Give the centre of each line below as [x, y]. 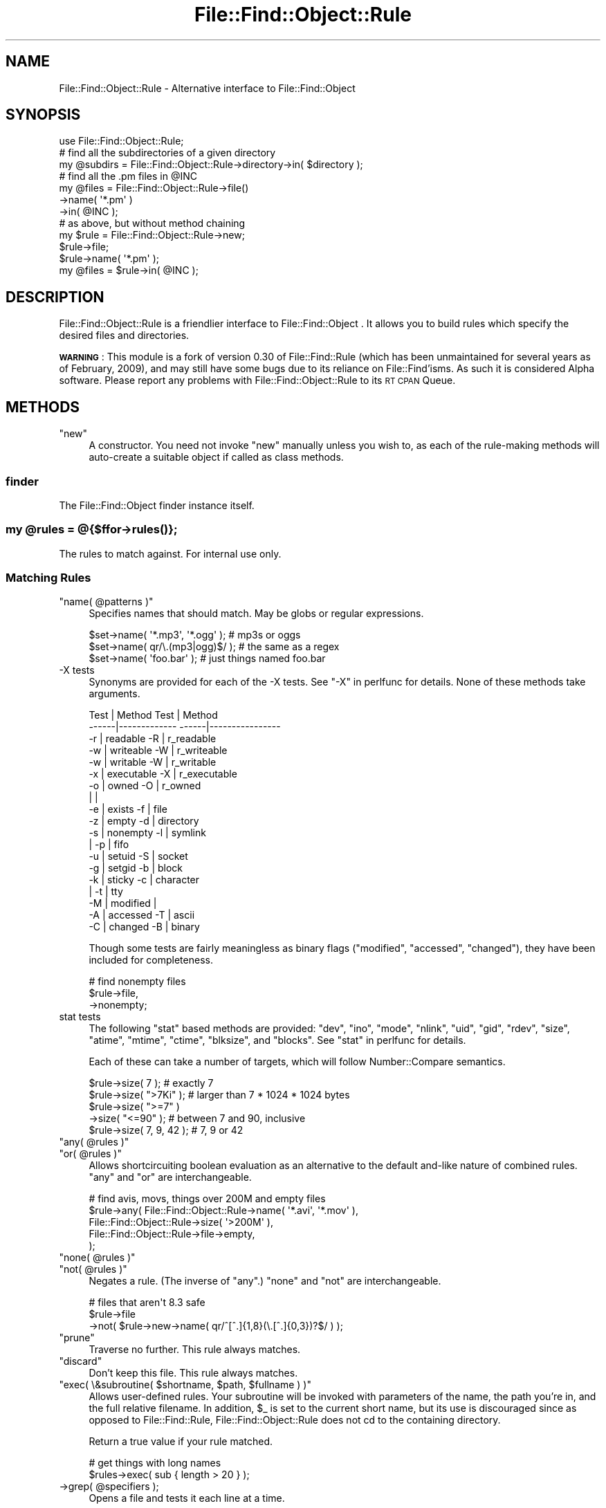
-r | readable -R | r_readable [153, 739]
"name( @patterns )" [106, 602]
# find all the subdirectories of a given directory [167, 153]
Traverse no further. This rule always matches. [195, 1350]
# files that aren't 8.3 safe [147, 1303]
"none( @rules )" [97, 1258]
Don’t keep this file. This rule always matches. [193, 1373]
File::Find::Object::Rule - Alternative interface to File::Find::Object [207, 88]
